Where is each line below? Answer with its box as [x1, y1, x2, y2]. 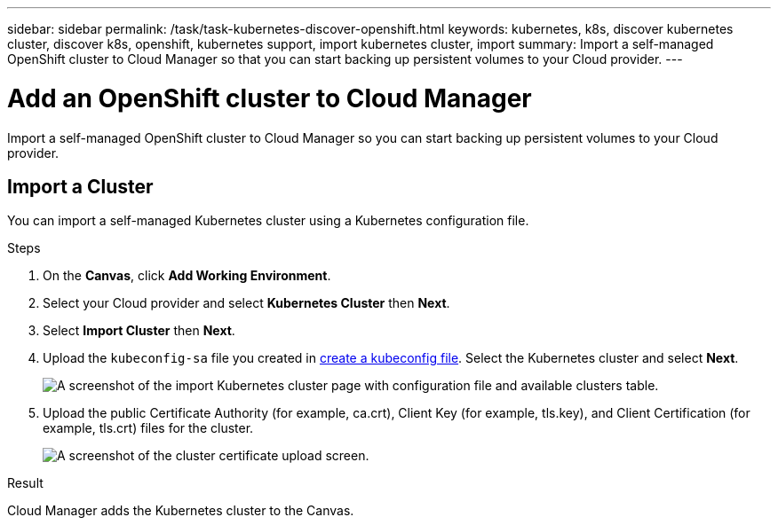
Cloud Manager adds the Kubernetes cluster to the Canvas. [7, 503, 354, 519]
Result [7, 475, 44, 491]
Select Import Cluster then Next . [43, 323, 235, 339]
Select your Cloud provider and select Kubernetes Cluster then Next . [43, 295, 450, 311]
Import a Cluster [7, 175, 154, 198]
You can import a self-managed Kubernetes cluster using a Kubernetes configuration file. [7, 213, 529, 229]
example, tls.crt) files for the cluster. [43, 420, 254, 436]
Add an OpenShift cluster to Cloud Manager [7, 82, 532, 114]
